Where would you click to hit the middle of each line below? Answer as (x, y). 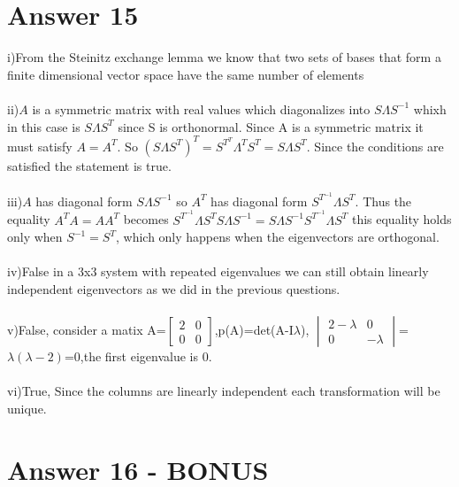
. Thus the (383, 201)
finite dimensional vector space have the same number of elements (186, 74)
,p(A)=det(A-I (254, 330)
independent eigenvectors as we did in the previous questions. (174, 288)
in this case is (44, 126)
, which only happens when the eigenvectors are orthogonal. (277, 237)
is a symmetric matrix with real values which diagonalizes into (201, 108)
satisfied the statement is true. (89, 165)
